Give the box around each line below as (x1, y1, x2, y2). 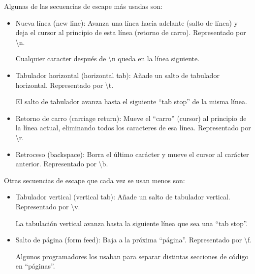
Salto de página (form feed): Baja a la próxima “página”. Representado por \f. (15, 235, 252, 245)
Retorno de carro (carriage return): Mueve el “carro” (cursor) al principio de (15, 113, 247, 123)
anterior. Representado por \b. (15, 158, 108, 169)
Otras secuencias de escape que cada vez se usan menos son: (4, 175, 185, 185)
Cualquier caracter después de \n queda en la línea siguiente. (15, 53, 200, 64)
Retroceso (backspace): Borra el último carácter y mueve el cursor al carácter (15, 149, 249, 159)
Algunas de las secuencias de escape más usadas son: (4, 1, 162, 11)
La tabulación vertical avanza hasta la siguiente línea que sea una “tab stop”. (15, 218, 248, 228)
